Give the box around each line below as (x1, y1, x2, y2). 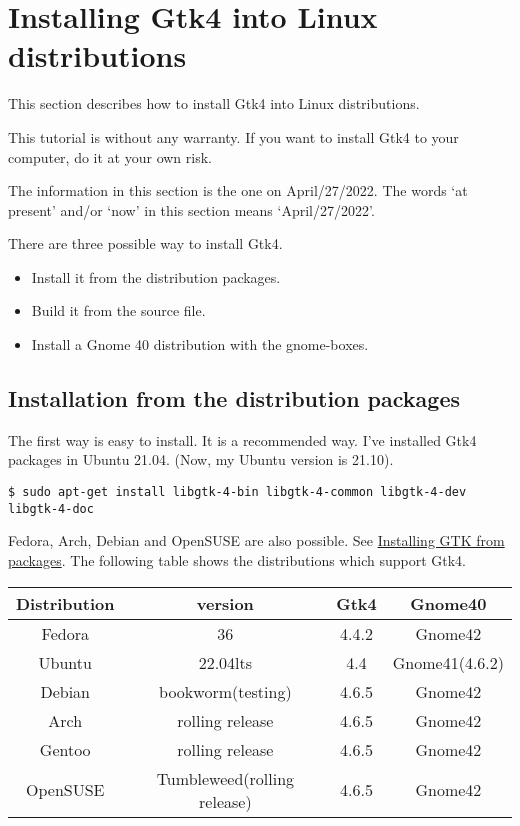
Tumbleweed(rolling (156, 766, 295, 790)
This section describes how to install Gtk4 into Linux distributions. (8, 93, 420, 114)
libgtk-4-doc (8, 501, 94, 516)
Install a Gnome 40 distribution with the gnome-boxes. (31, 334, 369, 355)
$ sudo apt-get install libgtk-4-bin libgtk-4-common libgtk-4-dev (8, 485, 467, 500)
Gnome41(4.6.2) (392, 650, 504, 674)
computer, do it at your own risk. (8, 146, 212, 167)
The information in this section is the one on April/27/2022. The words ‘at (8, 180, 468, 201)
